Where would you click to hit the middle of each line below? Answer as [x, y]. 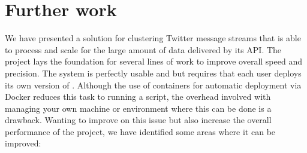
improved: [23, 143]
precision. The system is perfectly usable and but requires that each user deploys [153, 73]
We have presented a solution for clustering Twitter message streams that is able [153, 38]
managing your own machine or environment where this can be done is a [138, 108]
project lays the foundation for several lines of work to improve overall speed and [153, 61]
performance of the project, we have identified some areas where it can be [140, 131]
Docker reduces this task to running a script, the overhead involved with [138, 97]
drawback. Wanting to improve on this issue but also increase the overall [138, 120]
